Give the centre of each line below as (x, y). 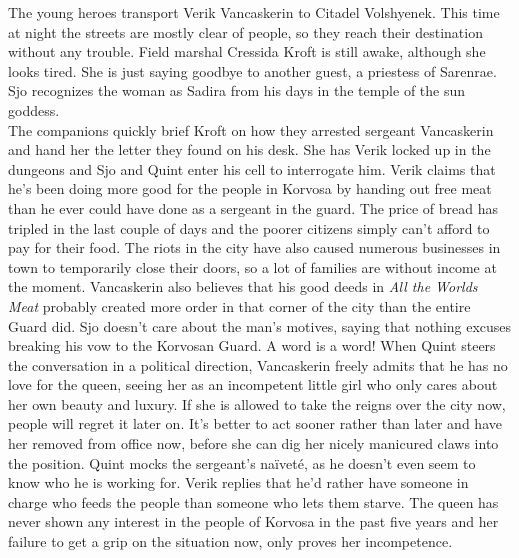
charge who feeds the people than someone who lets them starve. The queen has (253, 501)
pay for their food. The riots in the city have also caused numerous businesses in (254, 247)
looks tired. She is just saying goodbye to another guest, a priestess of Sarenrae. (252, 70)
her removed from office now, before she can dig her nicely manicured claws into (253, 443)
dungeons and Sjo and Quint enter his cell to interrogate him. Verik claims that (252, 168)
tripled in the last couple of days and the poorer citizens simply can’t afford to (249, 227)
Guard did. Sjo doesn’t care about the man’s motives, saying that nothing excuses (260, 325)
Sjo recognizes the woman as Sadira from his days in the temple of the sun (237, 90)
